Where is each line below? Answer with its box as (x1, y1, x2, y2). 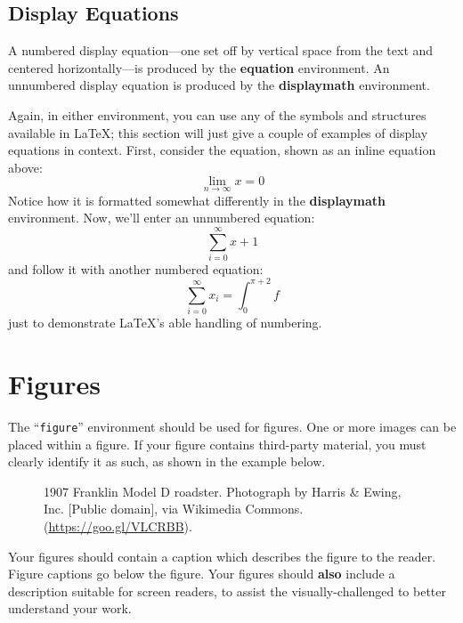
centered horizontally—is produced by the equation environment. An (8, 58, 390, 77)
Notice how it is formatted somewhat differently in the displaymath (8, 190, 386, 209)
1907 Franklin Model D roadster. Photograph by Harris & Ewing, (44, 481, 402, 500)
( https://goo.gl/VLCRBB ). (44, 517, 192, 536)
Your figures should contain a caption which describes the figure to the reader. (8, 546, 436, 565)
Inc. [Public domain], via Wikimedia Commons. (44, 499, 304, 518)
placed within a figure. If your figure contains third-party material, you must (8, 434, 426, 453)
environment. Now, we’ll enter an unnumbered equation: (8, 208, 315, 227)
